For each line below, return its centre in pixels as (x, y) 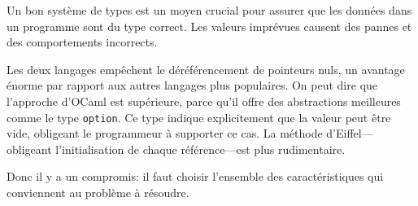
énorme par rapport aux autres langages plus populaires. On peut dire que (192, 85)
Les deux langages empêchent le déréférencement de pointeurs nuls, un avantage (206, 69)
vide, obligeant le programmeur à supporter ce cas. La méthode (165, 133)
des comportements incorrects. (82, 42)
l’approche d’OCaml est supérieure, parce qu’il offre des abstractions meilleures (204, 101)
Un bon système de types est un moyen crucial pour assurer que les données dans (209, 10)
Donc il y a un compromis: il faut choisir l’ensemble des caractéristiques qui (195, 176)
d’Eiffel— (350, 133)
